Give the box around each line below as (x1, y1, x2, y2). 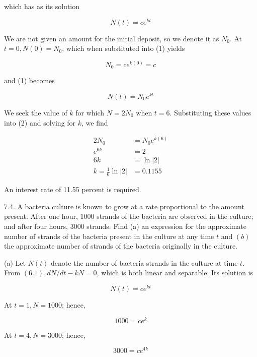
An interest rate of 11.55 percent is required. (4, 184, 141, 195)
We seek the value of (4, 107, 67, 117)
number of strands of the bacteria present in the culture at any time (4, 230, 214, 241)
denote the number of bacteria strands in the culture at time (51, 257, 238, 268)
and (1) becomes (4, 75, 55, 86)
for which (75, 107, 105, 117)
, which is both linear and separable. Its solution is (97, 267, 253, 278)
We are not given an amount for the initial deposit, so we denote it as (4, 33, 219, 43)
